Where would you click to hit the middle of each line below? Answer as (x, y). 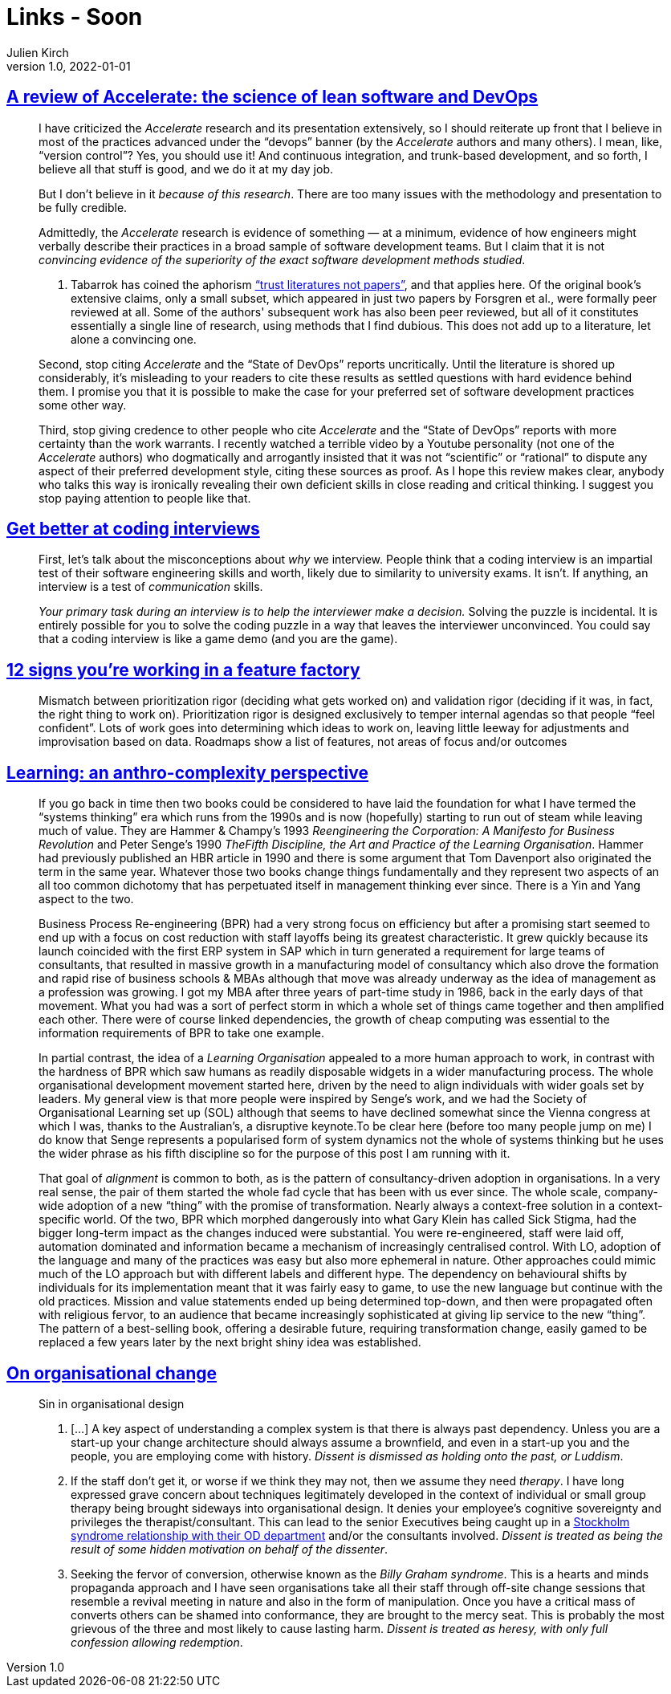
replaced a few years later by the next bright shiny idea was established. (230, 1342)
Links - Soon (75, 17)
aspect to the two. (86, 899)
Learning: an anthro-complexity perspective (187, 772)
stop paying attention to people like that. (145, 498)
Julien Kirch (38, 52)
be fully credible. (83, 207)
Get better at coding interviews (133, 529)
